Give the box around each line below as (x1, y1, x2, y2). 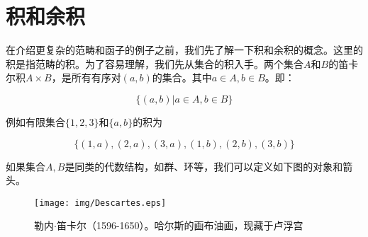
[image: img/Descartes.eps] (34, 197, 167, 208)
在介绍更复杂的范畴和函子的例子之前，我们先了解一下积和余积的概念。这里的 (6, 42, 363, 57)
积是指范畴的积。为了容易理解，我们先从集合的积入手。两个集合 (6, 56, 303, 71)
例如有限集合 (6, 114, 65, 129)
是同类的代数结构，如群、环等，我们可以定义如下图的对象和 (65, 158, 343, 173)
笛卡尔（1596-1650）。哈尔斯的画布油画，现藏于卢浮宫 (56, 218, 303, 233)
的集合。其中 (152, 70, 212, 85)
